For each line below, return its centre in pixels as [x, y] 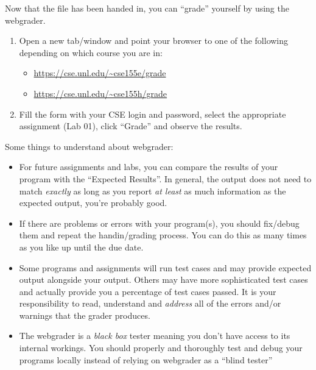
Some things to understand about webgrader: [89, 146]
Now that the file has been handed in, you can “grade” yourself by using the [147, 8]
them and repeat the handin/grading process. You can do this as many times [163, 235]
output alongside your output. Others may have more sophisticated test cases [163, 279]
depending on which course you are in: [91, 52]
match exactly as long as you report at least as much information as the [153, 190]
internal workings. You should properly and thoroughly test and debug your [161, 348]
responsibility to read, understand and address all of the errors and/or [150, 303]
